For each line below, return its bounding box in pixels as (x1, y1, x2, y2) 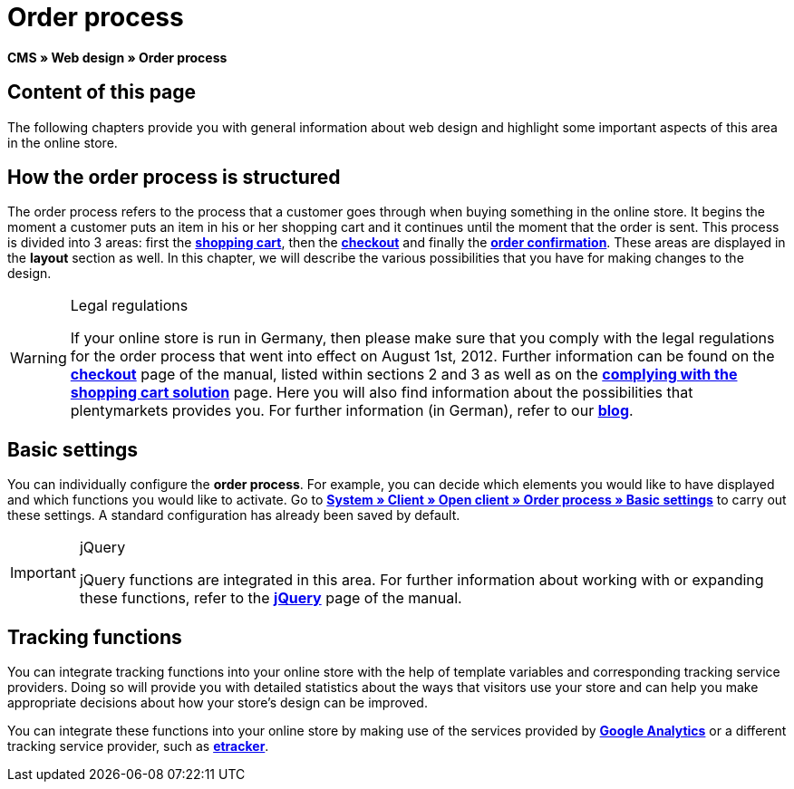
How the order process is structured (7, 166, 341, 189)
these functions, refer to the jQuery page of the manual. (79, 589, 462, 608)
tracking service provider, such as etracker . (7, 738, 269, 755)
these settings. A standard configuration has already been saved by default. (7, 507, 460, 524)
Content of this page (7, 81, 197, 104)
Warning (10, 349, 67, 368)
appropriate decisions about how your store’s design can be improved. (7, 695, 428, 711)
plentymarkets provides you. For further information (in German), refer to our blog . (70, 401, 634, 420)
